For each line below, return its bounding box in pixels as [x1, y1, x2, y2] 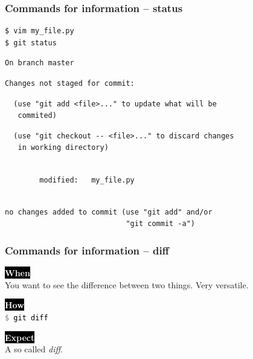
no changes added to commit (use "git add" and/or [5, 207, 213, 216]
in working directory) [18, 143, 109, 152]
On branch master [5, 59, 74, 68]
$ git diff [5, 313, 48, 322]
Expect [5, 331, 35, 343]
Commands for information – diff [5, 242, 169, 257]
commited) [18, 111, 57, 120]
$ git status [5, 38, 57, 47]
